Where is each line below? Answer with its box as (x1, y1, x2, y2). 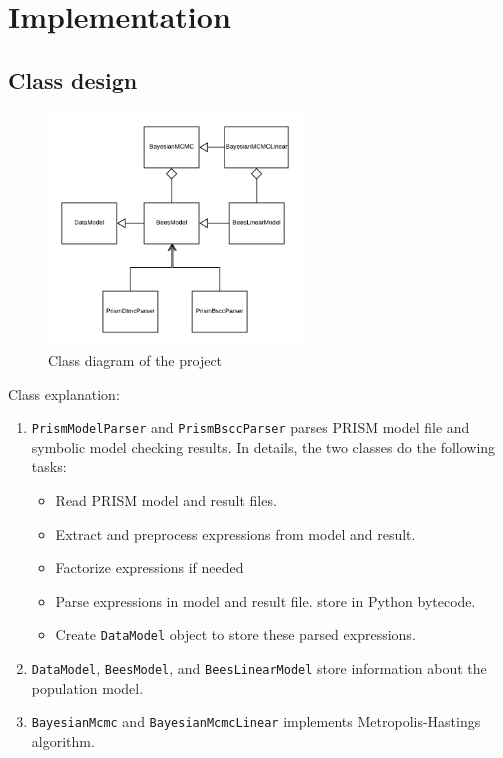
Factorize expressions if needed (55, 557, 244, 578)
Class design (8, 64, 138, 95)
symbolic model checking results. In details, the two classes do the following (31, 436, 496, 457)
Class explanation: (8, 383, 120, 404)
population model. (31, 677, 144, 698)
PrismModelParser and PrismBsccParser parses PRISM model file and (31, 417, 470, 438)
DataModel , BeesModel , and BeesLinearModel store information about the (31, 657, 487, 678)
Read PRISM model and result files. (55, 489, 277, 510)
